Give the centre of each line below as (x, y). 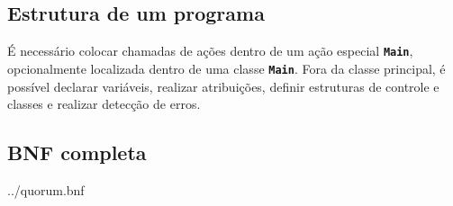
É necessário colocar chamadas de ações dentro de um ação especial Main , (210, 51)
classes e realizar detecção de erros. (104, 104)
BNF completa (77, 152)
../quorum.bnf (46, 189)
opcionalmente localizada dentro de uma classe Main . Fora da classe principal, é (226, 68)
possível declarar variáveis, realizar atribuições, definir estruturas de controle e (223, 86)
